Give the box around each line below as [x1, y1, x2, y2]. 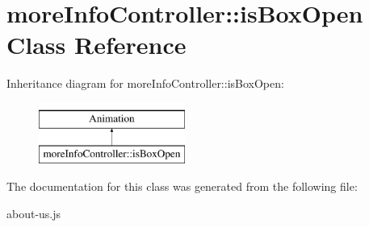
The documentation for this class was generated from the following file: [6, 178, 358, 195]
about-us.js [6, 204, 61, 221]
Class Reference [6, 28, 187, 61]
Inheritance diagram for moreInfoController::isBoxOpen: [6, 75, 284, 92]
